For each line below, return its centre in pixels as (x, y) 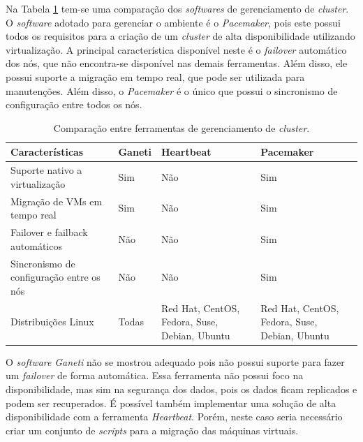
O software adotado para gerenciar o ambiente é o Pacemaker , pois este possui (173, 22)
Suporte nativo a (46, 170)
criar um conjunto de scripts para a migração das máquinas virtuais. (152, 430)
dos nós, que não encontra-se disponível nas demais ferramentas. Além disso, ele (177, 63)
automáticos (36, 245)
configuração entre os (55, 277)
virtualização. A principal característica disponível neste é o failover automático (176, 49)
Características (47, 152)
